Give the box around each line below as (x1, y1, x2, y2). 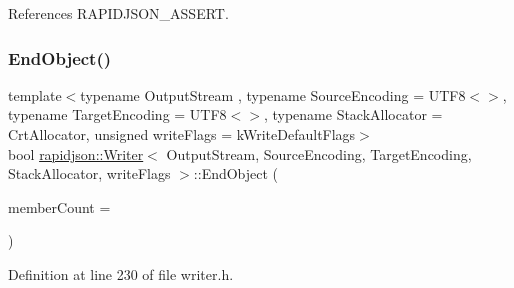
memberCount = (8, 196, 111, 217)
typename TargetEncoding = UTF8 (8, 104, 227, 125)
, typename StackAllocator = (263, 104, 443, 125)
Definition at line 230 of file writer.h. (8, 263, 234, 284)
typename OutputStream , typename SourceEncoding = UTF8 (80, 84, 466, 105)
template (8, 84, 62, 105)
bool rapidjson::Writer (8, 143, 144, 164)
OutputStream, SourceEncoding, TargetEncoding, (166, 143, 472, 164)
